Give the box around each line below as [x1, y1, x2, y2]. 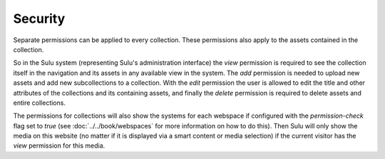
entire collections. [13, 98, 66, 107]
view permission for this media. [13, 141, 106, 150]
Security [13, 11, 66, 26]
